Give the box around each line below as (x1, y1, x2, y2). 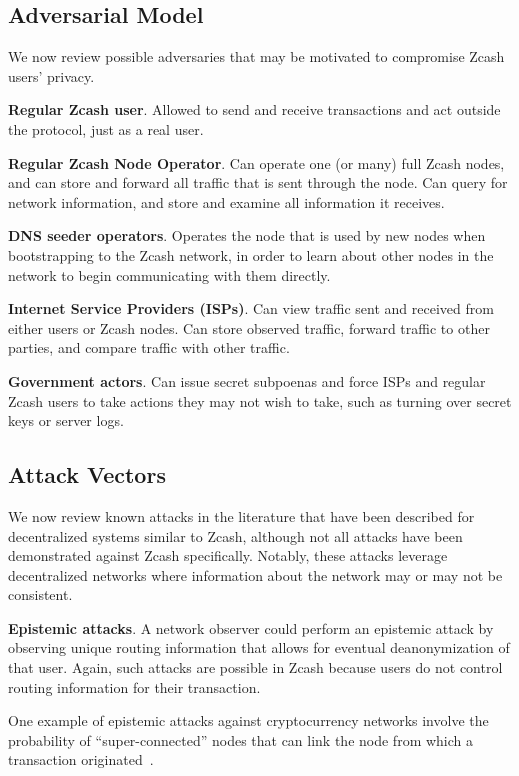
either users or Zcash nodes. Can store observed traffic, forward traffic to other (8, 317, 490, 338)
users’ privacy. (8, 65, 95, 86)
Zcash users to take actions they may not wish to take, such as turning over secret (8, 390, 512, 411)
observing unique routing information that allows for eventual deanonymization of (8, 637, 510, 658)
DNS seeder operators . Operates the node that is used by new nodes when (8, 225, 486, 246)
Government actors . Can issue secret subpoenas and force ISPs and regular (8, 370, 486, 391)
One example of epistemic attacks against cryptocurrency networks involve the (8, 710, 489, 731)
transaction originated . (8, 749, 154, 770)
